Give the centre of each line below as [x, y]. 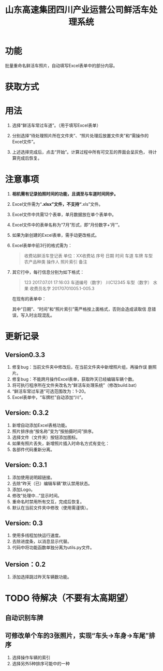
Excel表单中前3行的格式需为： [42, 245]
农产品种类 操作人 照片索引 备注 [56, 262]
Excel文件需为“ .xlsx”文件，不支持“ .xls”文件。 [57, 204]
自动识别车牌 [24, 617]
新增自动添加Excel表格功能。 [41, 425]
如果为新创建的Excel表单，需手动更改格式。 [56, 235]
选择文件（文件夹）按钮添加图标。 [46, 437]
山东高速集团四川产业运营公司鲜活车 [77, 10]
